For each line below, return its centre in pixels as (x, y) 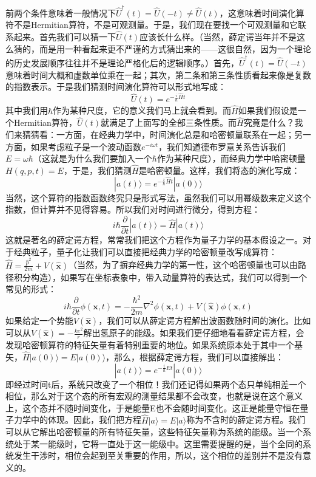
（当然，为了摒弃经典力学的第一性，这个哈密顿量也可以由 (183, 265)
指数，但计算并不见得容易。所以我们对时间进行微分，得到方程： (133, 209)
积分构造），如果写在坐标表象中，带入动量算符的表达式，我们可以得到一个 (160, 277)
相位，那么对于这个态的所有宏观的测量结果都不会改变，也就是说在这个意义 (154, 396)
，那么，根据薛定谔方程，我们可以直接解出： (195, 357)
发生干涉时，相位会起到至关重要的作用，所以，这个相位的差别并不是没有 (158, 455)
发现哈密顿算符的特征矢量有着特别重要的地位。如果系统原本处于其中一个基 (154, 345)
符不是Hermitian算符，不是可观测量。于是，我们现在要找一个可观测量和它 (152, 25)
